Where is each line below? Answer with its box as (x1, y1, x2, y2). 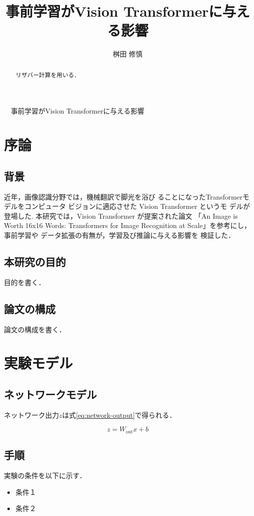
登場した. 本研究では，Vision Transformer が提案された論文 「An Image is (4, 210, 238, 221)
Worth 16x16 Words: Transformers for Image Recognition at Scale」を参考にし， (4, 220, 251, 230)
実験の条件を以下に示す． (4, 470, 86, 480)
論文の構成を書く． (4, 324, 66, 334)
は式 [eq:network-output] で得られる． (62, 409, 176, 420)
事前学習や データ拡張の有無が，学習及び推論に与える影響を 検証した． (4, 229, 235, 240)
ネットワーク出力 (4, 409, 59, 420)
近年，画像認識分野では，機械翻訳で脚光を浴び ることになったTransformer (4, 191, 243, 201)
